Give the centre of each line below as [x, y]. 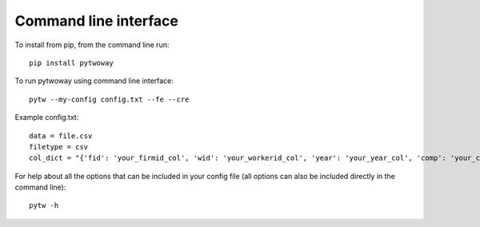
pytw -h [44, 205]
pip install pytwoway [71, 63]
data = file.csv [61, 135]
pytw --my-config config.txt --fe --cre [109, 99]
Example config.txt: [47, 117]
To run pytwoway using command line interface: [94, 81]
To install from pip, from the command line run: [92, 45]
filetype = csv [59, 147]
